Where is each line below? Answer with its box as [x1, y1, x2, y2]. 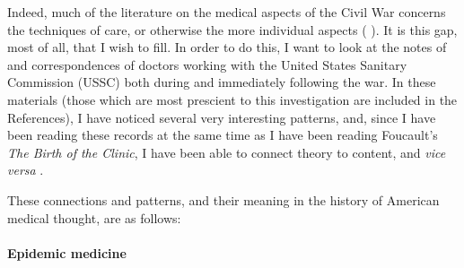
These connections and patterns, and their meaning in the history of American [7, 190, 440, 209]
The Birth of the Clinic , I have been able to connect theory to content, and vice [7, 143, 446, 161]
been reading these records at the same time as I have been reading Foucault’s [7, 125, 438, 144]
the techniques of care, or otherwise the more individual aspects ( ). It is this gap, [7, 20, 458, 39]
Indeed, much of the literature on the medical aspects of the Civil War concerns [7, 3, 446, 21]
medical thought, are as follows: [7, 208, 181, 227]
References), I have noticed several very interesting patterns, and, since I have [7, 108, 436, 126]
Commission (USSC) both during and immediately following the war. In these [7, 73, 436, 91]
